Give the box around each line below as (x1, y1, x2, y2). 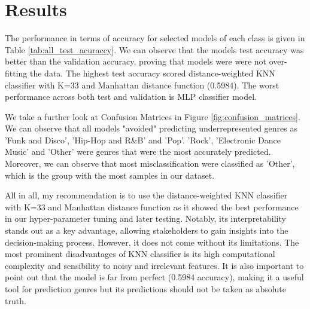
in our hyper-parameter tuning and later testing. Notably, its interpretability (5, 212, 286, 225)
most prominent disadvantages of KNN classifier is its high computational (5, 247, 275, 260)
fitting (5, 66, 28, 79)
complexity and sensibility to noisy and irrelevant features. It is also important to (5, 259, 304, 271)
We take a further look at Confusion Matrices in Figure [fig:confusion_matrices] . (5, 110, 300, 123)
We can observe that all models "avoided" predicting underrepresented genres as (5, 122, 298, 134)
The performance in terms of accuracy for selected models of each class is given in (5, 32, 305, 44)
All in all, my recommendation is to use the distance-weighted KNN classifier (5, 189, 288, 201)
